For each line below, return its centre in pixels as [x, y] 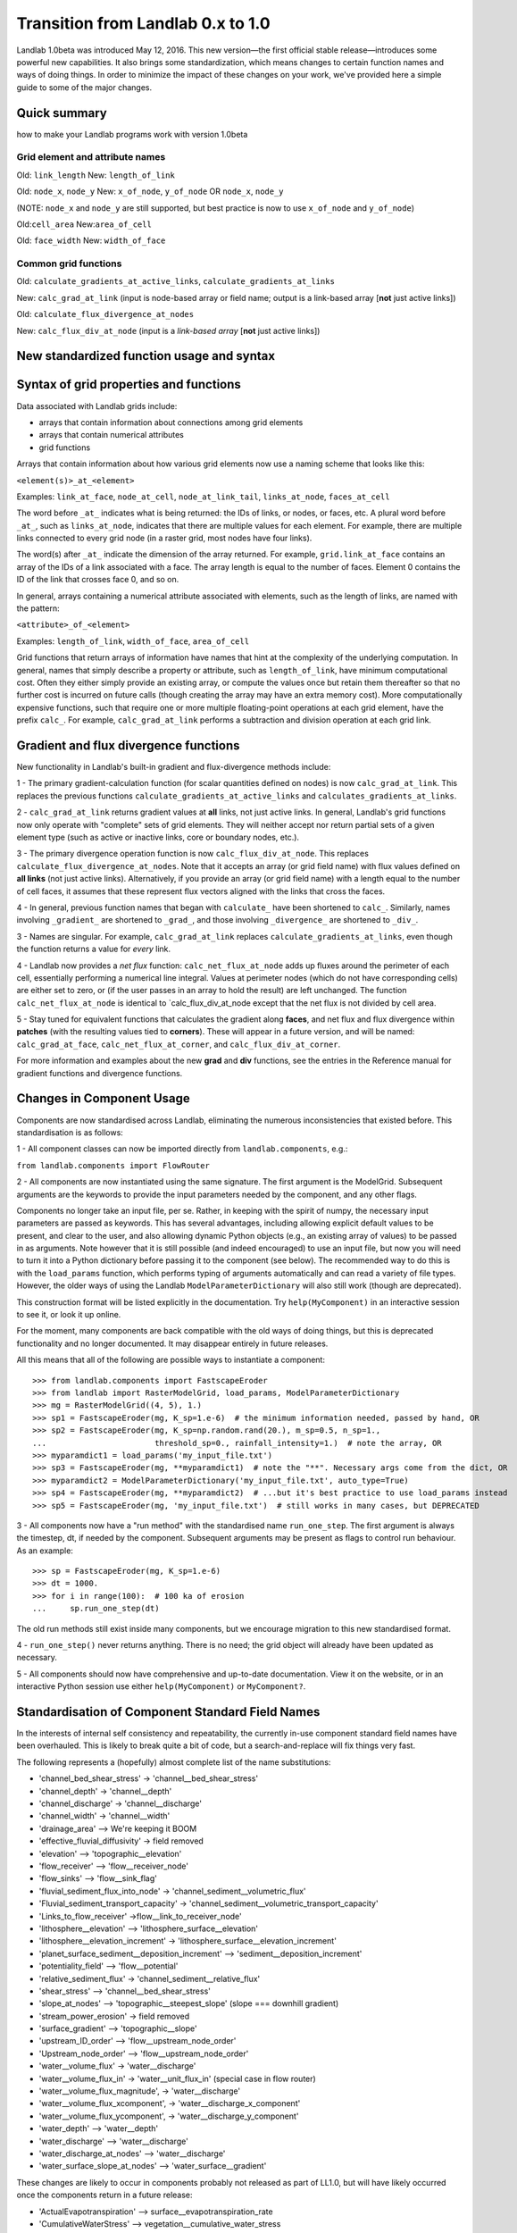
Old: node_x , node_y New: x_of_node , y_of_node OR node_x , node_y [150, 191]
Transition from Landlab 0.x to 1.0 [144, 23]
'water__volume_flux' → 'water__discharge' [117, 2066]
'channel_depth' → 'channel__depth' [105, 1791]
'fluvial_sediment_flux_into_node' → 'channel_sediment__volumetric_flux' [173, 1891]
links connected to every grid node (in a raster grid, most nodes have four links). [164, 538]
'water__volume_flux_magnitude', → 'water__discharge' [140, 2091]
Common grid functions [69, 263]
